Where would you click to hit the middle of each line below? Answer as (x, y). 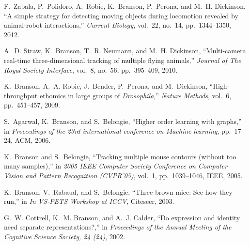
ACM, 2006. (33, 140)
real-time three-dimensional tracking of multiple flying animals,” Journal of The (123, 60)
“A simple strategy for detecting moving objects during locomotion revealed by (121, 15)
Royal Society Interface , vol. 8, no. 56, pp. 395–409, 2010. (91, 69)
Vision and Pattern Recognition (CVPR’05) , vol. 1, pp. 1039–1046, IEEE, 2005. (123, 175)
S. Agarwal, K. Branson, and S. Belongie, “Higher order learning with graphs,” (123, 121)
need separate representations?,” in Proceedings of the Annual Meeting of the (118, 227)
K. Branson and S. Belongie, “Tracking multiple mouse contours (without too (120, 156)
